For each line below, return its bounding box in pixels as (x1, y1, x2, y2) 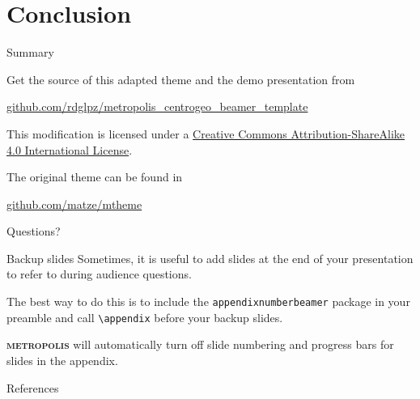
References (6, 379, 59, 396)
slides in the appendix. (6, 351, 118, 368)
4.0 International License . (6, 141, 133, 158)
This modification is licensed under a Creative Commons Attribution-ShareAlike (6, 125, 405, 142)
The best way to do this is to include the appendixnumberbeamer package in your (6, 293, 410, 310)
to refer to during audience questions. (6, 265, 192, 282)
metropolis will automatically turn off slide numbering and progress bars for (6, 336, 394, 353)
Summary (6, 44, 54, 61)
